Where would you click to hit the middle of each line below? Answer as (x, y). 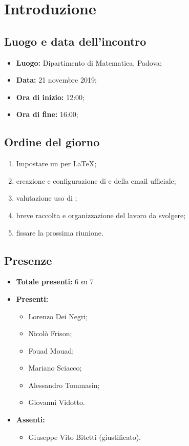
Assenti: (30, 420)
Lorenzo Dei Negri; (58, 316)
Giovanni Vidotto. (57, 402)
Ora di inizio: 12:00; (50, 97)
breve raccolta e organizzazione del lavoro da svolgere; (101, 215)
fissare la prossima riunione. (60, 232)
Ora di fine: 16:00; (47, 114)
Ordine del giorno (52, 142)
